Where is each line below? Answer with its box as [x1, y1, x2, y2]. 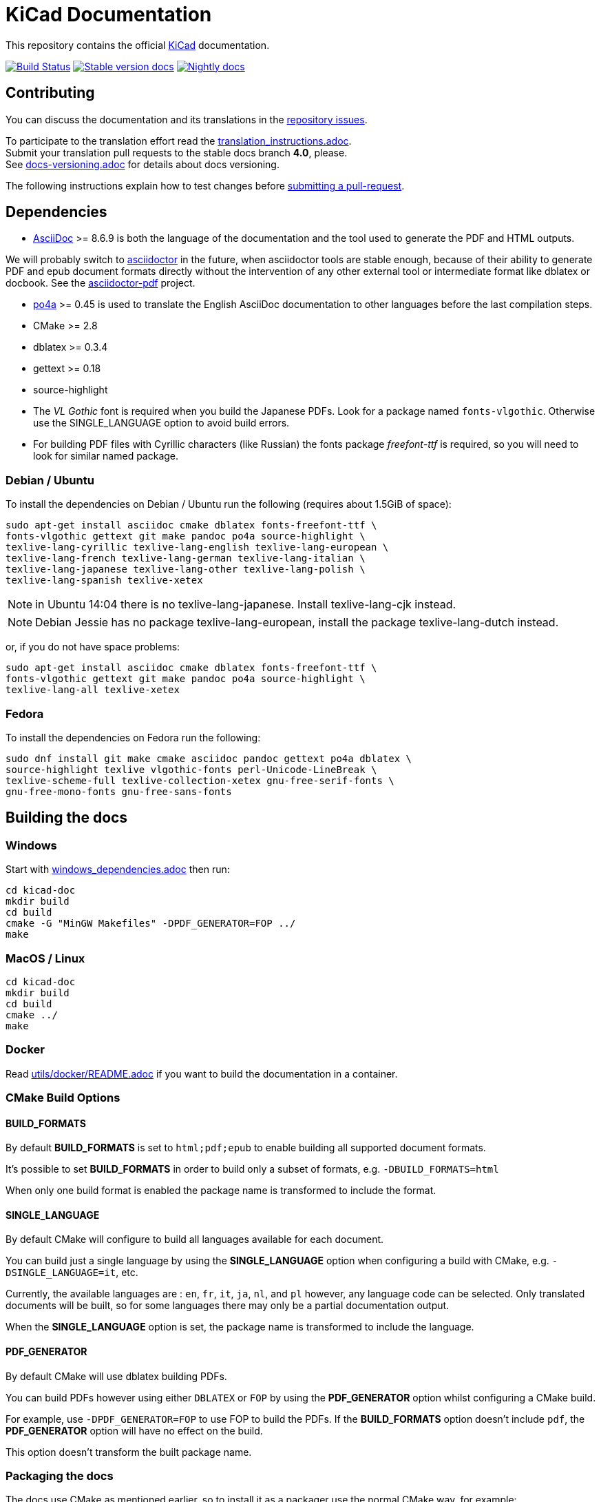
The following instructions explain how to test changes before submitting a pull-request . [6, 179, 405, 192]
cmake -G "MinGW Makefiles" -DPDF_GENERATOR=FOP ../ [6, 918, 296, 929]
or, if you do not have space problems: [6, 641, 180, 653]
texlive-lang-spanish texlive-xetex [6, 575, 203, 586]
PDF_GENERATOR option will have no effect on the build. [6, 1424, 263, 1437]
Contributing [6, 84, 95, 102]
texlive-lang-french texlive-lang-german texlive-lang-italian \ [6, 553, 366, 564]
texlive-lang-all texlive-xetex [6, 684, 180, 696]
